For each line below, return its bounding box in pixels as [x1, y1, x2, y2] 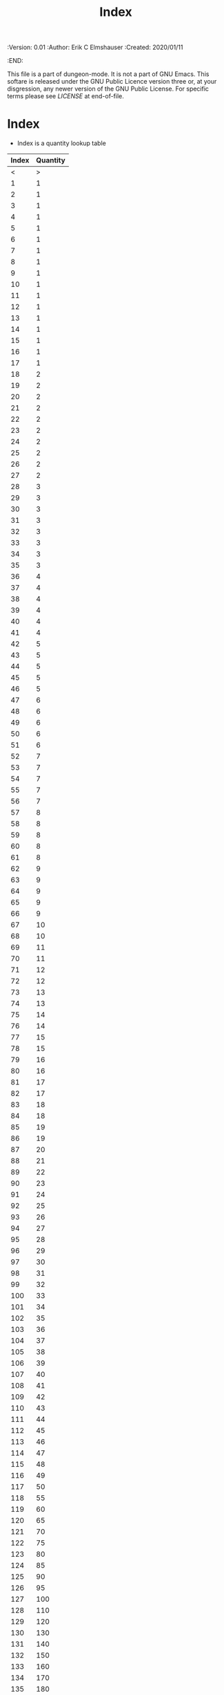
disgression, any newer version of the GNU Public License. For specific [7, 84, 209, 93]
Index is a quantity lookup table [17, 139, 107, 147]
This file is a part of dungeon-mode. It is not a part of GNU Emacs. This [7, 70, 210, 78]
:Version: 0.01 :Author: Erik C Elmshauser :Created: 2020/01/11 [7, 43, 183, 52]
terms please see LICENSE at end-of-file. [7, 92, 124, 100]
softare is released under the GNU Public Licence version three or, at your [7, 77, 217, 86]
